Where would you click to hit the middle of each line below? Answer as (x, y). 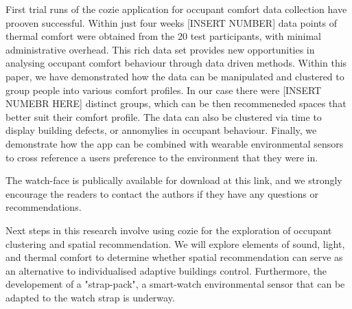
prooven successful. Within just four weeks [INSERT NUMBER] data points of (171, 22)
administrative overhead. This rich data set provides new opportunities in (160, 49)
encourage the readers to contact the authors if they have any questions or (162, 193)
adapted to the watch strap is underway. (90, 297)
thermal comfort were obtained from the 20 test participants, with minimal (164, 36)
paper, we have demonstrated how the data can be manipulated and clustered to (175, 76)
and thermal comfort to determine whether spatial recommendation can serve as (174, 257)
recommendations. (44, 207)
